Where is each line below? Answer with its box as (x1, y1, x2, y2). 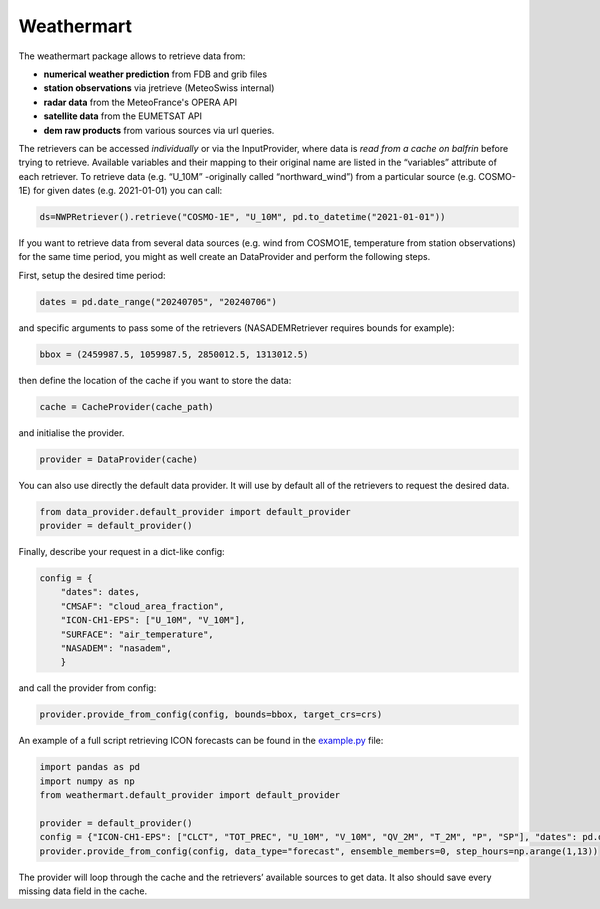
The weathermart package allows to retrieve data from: (18, 50, 246, 62)
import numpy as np (39, 775, 135, 787)
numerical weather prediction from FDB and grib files (43, 68, 268, 80)
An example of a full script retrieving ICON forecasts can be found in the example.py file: (18, 735, 384, 747)
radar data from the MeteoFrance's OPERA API (43, 96, 238, 108)
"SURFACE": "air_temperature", (60, 628, 214, 640)
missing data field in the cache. (18, 885, 148, 897)
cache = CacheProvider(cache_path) (39, 401, 214, 412)
